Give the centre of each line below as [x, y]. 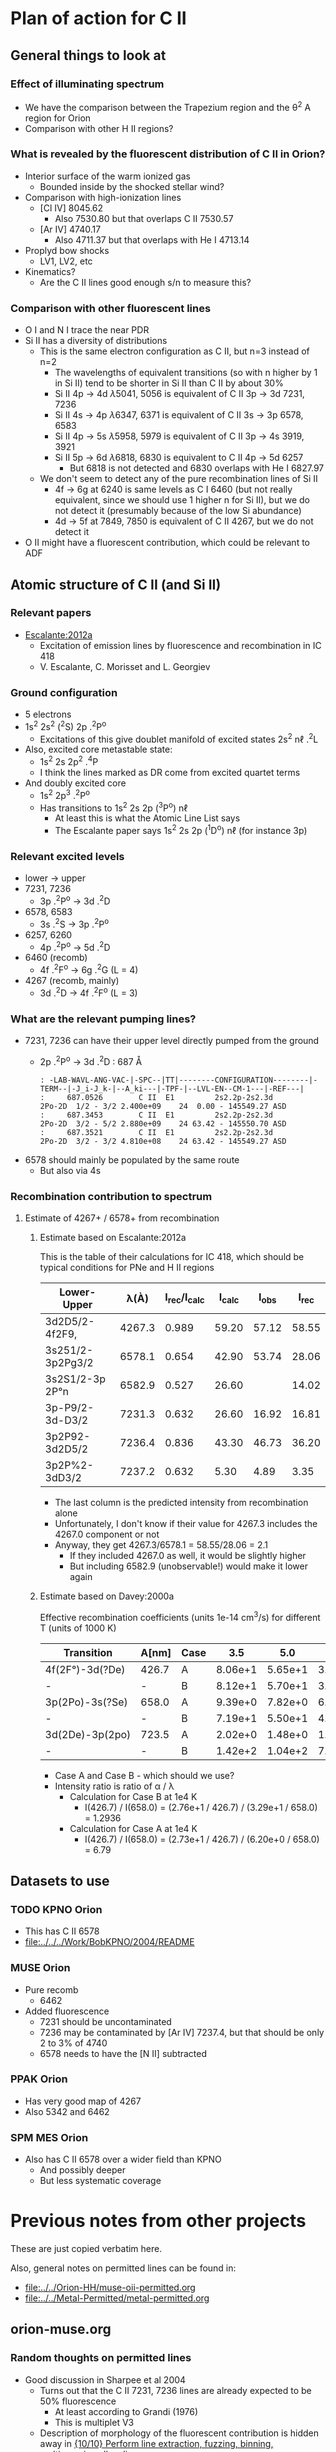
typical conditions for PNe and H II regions [127, 1267]
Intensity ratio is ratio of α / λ [114, 1786]
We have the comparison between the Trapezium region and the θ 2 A [168, 106]
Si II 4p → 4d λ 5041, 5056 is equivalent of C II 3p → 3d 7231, [179, 394]
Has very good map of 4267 [83, 2101]
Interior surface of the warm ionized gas [107, 176]
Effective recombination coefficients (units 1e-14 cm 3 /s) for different [180, 1616]
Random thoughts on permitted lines [101, 2358]
